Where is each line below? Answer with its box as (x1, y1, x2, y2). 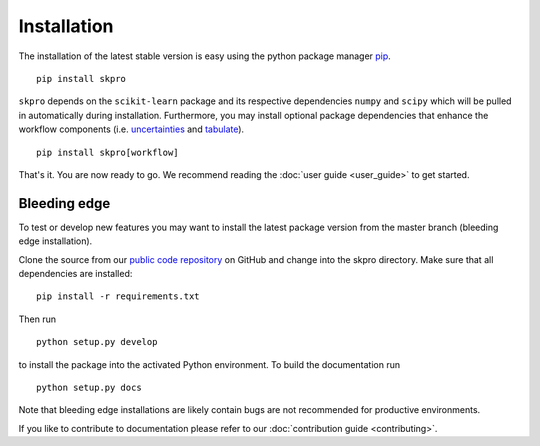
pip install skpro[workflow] (36, 146, 179, 158)
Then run (18, 313, 57, 325)
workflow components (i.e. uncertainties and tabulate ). (18, 123, 245, 135)
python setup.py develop (36, 336, 158, 348)
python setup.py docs (36, 381, 142, 393)
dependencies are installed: (18, 267, 133, 279)
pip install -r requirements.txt (36, 291, 200, 302)
